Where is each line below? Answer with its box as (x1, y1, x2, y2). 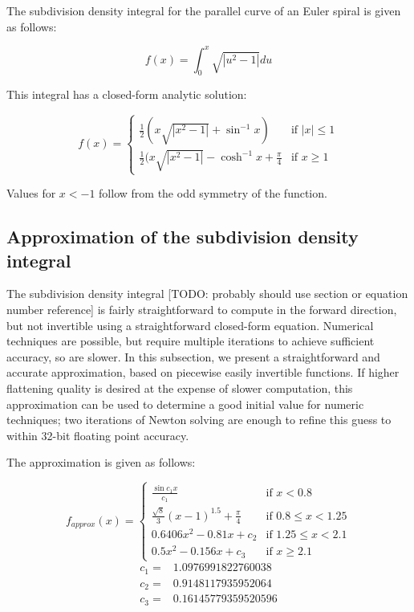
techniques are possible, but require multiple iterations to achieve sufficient (6, 333, 375, 349)
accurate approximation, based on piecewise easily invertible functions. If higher (6, 364, 400, 381)
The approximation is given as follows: (6, 454, 196, 471)
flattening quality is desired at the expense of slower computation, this (6, 379, 353, 396)
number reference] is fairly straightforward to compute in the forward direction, (6, 300, 397, 317)
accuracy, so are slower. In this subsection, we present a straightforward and (6, 348, 380, 365)
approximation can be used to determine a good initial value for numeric (6, 395, 364, 412)
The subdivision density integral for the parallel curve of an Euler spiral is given (6, 2, 401, 18)
